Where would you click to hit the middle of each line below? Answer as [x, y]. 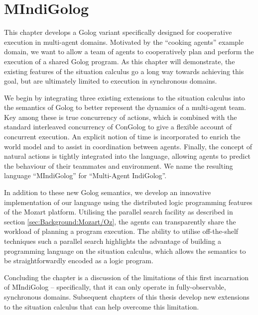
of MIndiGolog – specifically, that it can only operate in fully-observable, [115, 287]
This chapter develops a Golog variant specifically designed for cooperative [118, 32]
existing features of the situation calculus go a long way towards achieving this [124, 71]
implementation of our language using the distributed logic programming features [128, 202]
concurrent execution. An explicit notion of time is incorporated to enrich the [122, 137]
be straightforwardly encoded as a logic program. [79, 261]
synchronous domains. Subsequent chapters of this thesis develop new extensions [127, 296]
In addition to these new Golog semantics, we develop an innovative [108, 192]
